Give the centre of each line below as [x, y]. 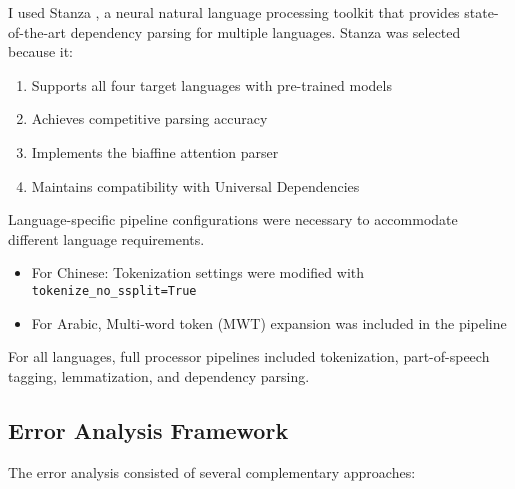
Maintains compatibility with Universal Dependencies [195, 185]
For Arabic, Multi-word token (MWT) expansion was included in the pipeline [269, 322]
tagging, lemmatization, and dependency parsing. [159, 375]
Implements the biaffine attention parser [155, 151]
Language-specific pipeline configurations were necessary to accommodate [233, 219]
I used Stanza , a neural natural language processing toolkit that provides [234, 12]
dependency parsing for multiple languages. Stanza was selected [265, 31]
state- [481, 12]
